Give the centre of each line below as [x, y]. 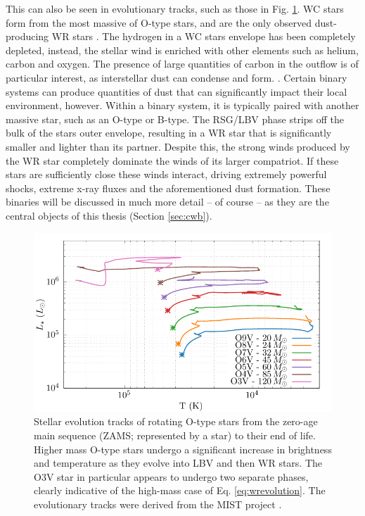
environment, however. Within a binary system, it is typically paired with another [182, 105]
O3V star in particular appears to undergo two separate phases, [171, 476]
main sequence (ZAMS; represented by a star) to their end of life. [175, 435]
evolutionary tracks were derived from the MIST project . [158, 504]
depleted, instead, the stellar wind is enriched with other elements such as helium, [182, 50]
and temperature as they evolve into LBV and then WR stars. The [178, 463]
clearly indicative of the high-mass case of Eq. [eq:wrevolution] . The [180, 490]
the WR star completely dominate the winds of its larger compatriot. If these [172, 160]
